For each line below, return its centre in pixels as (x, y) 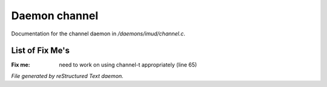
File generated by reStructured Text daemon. (67, 76)
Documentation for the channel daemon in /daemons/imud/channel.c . (98, 34)
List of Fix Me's (40, 51)
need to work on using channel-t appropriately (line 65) (128, 65)
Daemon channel (55, 16)
